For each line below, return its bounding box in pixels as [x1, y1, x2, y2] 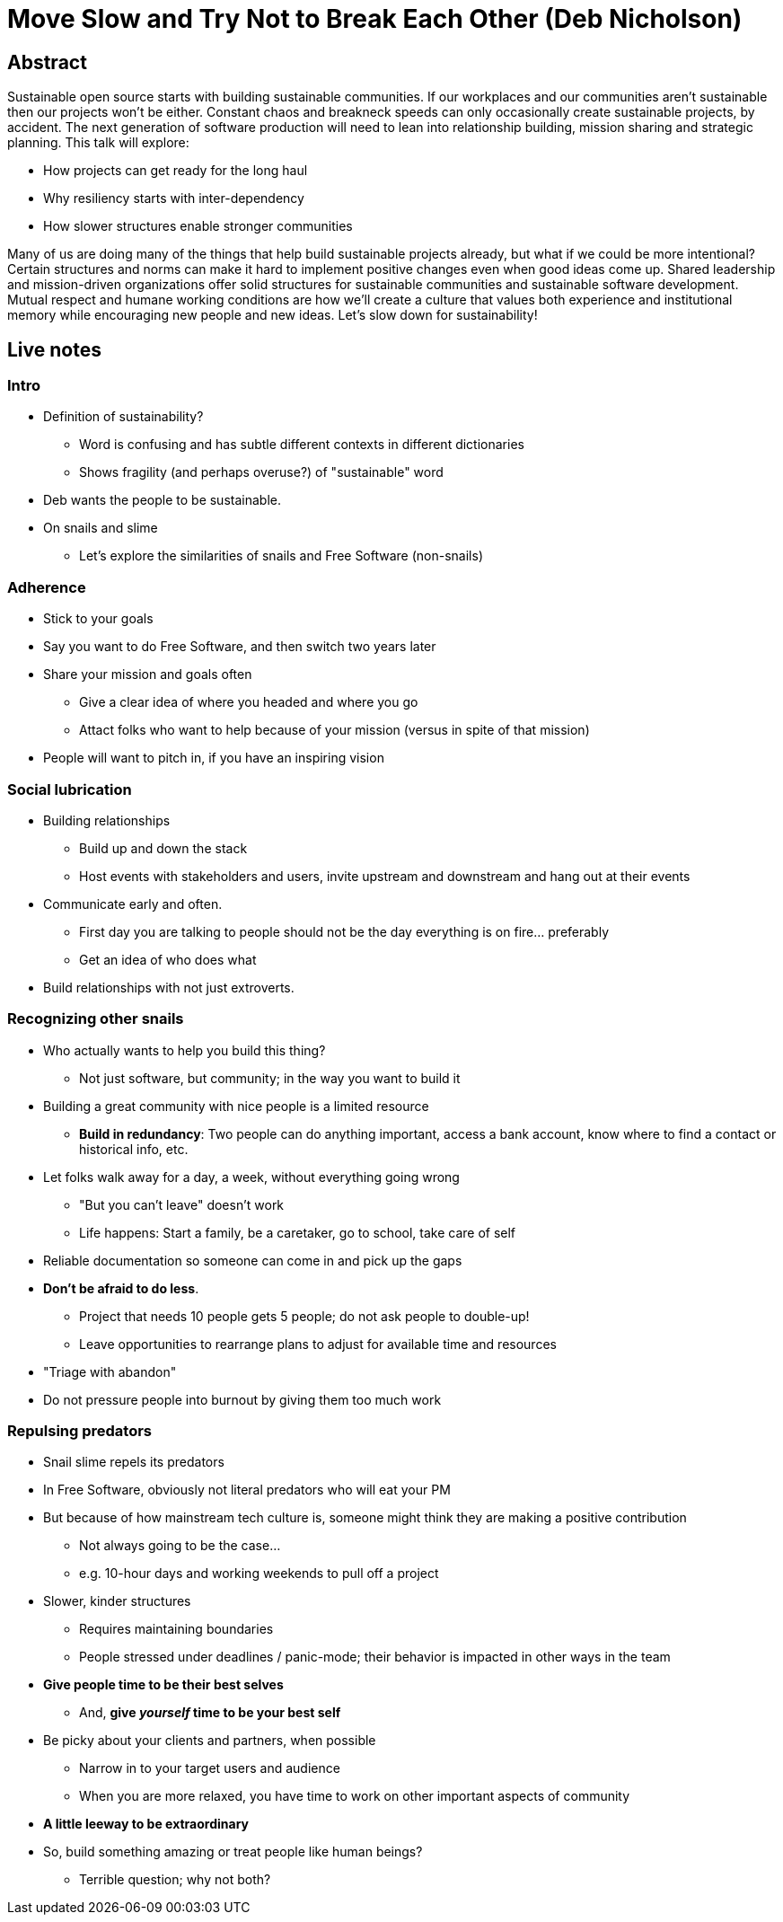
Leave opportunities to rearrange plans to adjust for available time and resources [79, 1336, 557, 1352]
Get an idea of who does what [79, 951, 257, 967]
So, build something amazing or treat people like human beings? [43, 1844, 423, 1860]
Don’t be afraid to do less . [43, 1280, 199, 1296]
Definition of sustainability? [43, 409, 204, 425]
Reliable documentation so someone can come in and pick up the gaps [43, 1252, 462, 1268]
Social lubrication [7, 780, 132, 798]
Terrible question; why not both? [79, 1872, 271, 1888]
